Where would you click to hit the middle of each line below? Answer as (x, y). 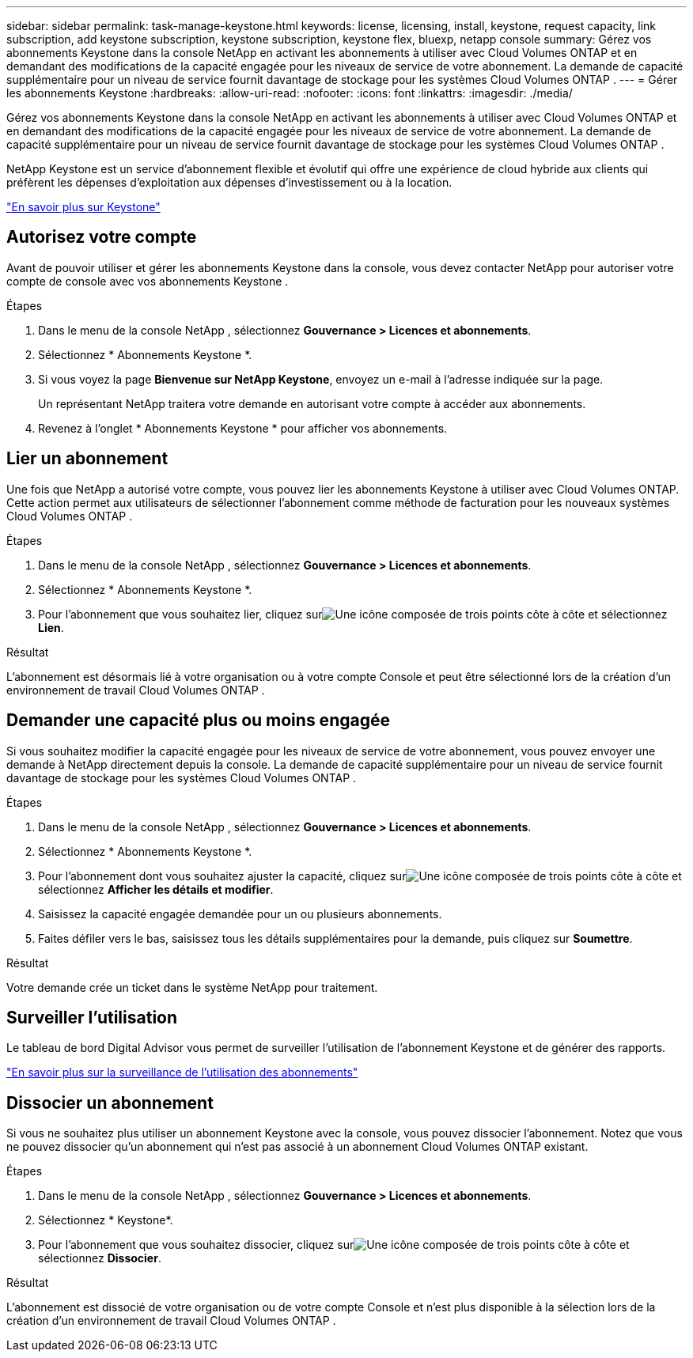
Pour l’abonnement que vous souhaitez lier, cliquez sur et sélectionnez (353, 614)
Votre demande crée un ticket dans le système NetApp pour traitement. (192, 987)
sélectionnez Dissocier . (100, 1258)
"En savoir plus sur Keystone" (83, 207)
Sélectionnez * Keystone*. (106, 1220)
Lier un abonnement (87, 459)
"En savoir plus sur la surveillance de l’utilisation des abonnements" (182, 1072)
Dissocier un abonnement (110, 1103)
